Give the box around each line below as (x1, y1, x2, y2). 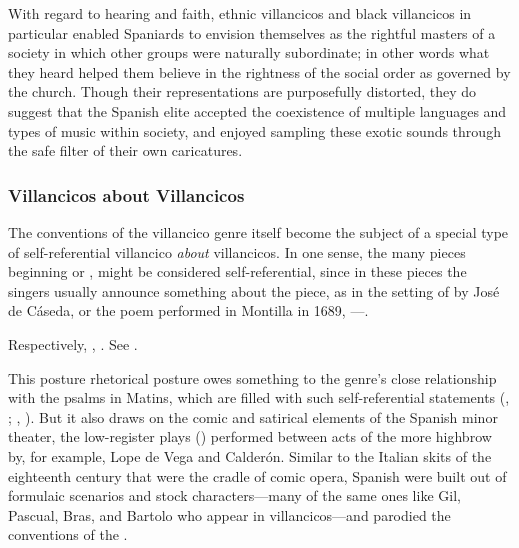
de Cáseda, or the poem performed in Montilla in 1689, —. (8, 300, 369, 321)
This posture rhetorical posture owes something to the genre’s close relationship (8, 367, 497, 388)
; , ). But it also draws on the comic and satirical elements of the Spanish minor (8, 406, 498, 427)
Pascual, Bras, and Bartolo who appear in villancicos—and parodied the (8, 504, 451, 525)
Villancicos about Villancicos (8, 182, 245, 207)
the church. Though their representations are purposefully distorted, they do (8, 81, 477, 102)
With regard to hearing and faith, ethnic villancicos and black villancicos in (8, 3, 472, 23)
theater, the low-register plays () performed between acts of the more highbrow (8, 426, 492, 447)
